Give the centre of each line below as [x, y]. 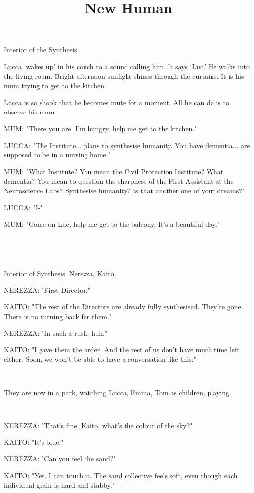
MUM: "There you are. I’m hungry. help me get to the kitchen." [101, 128]
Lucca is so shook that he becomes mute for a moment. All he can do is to [117, 102]
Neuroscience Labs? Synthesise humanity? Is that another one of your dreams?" [125, 190]
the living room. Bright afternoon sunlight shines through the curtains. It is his [124, 76]
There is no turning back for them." [58, 316]
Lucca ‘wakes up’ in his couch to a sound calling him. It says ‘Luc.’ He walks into [127, 66]
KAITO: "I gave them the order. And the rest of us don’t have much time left [122, 349]
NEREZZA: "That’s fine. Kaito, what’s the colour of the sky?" [98, 425]
